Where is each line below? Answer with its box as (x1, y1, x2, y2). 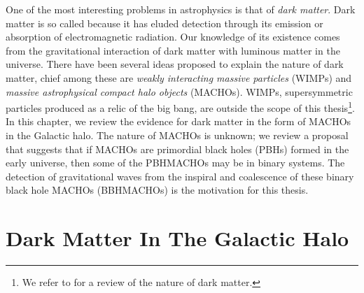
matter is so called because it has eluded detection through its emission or (6, 15, 323, 30)
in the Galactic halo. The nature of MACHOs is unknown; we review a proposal (6, 128, 349, 142)
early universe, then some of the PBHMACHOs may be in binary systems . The (6, 155, 345, 170)
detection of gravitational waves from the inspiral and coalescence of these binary (6, 169, 354, 183)
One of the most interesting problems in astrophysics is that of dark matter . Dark (6, 2, 356, 16)
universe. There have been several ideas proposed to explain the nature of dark (6, 57, 344, 71)
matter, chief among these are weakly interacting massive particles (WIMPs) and (6, 70, 352, 85)
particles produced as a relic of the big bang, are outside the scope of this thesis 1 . (6, 99, 355, 115)
